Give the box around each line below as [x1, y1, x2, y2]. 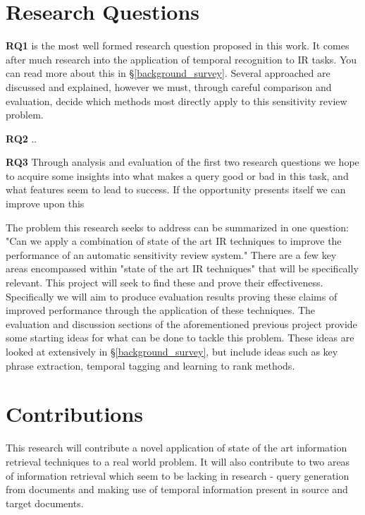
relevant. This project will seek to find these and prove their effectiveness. [6, 275, 323, 290]
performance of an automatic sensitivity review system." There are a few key [6, 247, 337, 262]
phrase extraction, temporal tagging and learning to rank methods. [6, 358, 295, 372]
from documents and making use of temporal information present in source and [6, 482, 348, 497]
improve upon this [6, 196, 85, 211]
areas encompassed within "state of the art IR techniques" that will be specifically [6, 261, 359, 276]
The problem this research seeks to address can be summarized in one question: [6, 219, 349, 234]
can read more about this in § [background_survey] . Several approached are [6, 66, 330, 80]
